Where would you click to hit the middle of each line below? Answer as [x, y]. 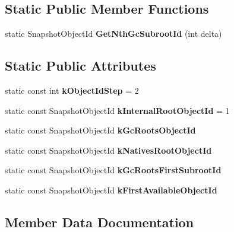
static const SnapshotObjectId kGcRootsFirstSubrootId [113, 170]
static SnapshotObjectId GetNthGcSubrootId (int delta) [113, 34]
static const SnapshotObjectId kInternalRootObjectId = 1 [117, 110]
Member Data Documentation [99, 222]
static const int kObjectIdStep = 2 [72, 90]
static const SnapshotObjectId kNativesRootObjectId [108, 150]
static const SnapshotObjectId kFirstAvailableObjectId [111, 190]
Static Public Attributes [80, 66]
